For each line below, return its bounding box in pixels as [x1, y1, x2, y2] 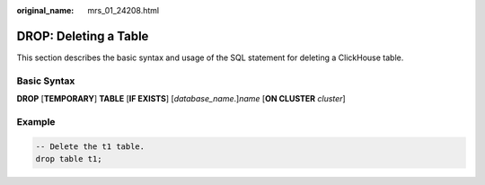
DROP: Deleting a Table [16, 28, 149, 44]
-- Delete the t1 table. [35, 141, 145, 152]
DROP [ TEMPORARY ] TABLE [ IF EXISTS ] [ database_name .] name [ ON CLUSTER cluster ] [16, 93, 346, 104]
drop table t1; [35, 154, 102, 163]
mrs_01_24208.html [87, 5, 160, 15]
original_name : [16, 5, 75, 15]
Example [16, 115, 56, 128]
